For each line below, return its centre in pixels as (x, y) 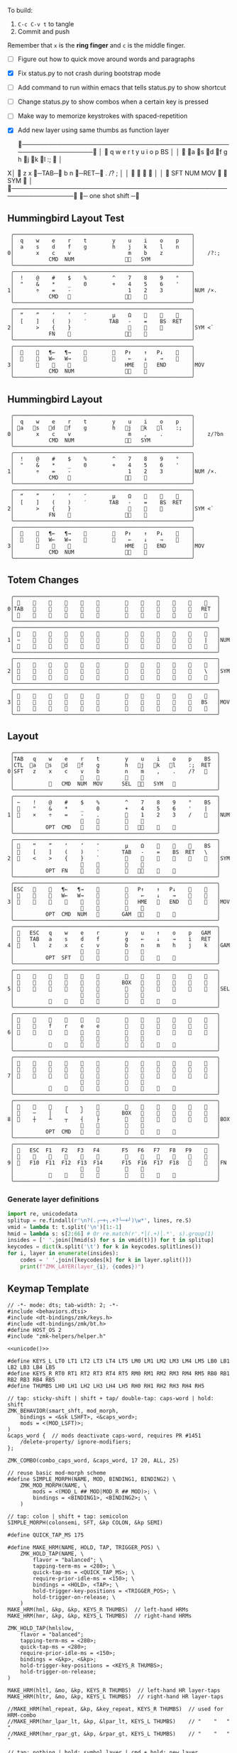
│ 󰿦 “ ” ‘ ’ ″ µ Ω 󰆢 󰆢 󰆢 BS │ (115, 846)
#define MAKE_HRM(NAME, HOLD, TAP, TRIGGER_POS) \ (84, 1547)
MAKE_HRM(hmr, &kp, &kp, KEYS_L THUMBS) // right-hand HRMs (100, 1616)
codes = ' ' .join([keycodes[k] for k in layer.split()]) (106, 1260)
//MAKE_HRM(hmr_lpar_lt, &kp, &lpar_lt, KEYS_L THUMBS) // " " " (119, 1721)
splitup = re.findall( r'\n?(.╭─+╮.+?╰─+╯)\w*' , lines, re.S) (100, 1220)
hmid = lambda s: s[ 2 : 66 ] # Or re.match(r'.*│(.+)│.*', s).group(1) (111, 1234)
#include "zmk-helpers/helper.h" (57, 1336)
